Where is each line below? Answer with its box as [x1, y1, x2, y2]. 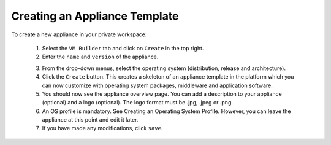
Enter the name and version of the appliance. [42, 53, 159, 61]
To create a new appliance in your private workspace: [11, 31, 147, 38]
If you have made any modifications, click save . [42, 125, 163, 132]
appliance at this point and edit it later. [42, 116, 139, 123]
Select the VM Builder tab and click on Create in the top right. [42, 44, 204, 52]
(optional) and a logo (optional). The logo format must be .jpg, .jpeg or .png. [42, 99, 233, 106]
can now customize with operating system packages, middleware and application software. [42, 82, 273, 89]
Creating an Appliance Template [11, 9, 179, 23]
